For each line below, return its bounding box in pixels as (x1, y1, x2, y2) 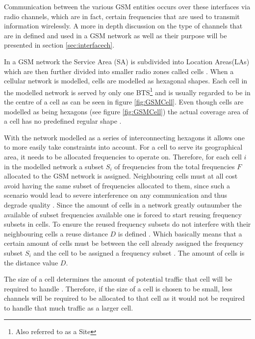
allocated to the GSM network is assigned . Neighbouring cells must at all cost (4, 171, 238, 181)
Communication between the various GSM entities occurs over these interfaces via (4, 1, 251, 11)
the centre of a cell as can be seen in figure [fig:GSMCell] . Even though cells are (4, 97, 244, 106)
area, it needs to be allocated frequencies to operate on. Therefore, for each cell (4, 151, 242, 161)
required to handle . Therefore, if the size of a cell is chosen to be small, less (4, 283, 232, 293)
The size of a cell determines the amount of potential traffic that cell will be (4, 274, 232, 284)
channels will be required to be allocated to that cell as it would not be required (4, 293, 245, 303)
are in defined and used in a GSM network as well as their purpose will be (4, 30, 227, 40)
